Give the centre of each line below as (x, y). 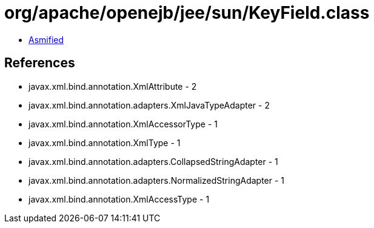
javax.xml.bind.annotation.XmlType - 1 (105, 142)
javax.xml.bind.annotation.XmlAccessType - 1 (119, 199)
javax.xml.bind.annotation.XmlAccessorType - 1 (123, 124)
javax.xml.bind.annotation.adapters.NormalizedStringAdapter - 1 (157, 180)
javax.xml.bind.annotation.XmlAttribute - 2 (113, 86)
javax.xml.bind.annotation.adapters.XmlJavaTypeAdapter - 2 (149, 105)
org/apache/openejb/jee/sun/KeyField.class (187, 13)
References (40, 63)
